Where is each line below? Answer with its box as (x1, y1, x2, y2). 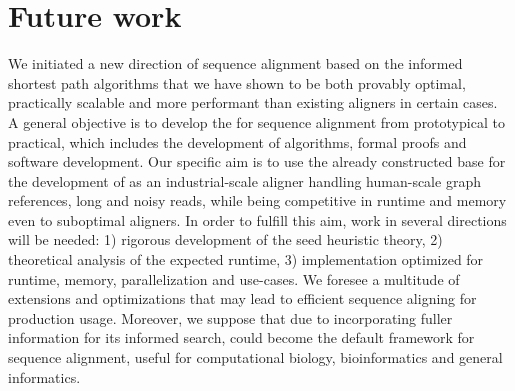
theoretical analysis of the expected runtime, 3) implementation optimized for (8, 249, 484, 270)
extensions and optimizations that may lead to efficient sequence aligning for (8, 288, 477, 309)
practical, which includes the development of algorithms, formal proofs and (8, 131, 467, 152)
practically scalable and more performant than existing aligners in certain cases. (8, 92, 498, 113)
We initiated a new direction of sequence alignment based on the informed (8, 53, 463, 74)
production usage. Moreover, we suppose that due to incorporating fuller (8, 307, 453, 328)
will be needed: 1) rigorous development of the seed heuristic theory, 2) (8, 229, 443, 250)
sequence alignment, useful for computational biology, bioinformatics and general (8, 347, 503, 368)
